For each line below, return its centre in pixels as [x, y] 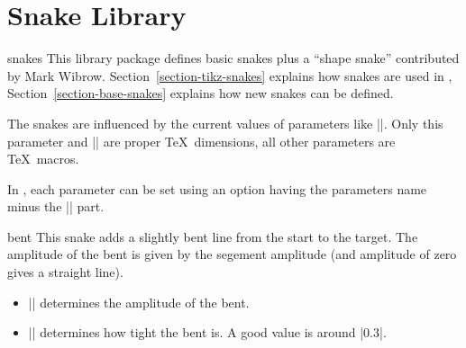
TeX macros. [43, 159]
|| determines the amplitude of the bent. [139, 302]
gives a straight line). [65, 272]
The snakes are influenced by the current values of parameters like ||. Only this [225, 123]
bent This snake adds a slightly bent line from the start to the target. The [213, 236]
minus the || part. [56, 206]
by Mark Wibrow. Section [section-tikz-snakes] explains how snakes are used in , [230, 75]
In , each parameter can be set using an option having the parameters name [217, 188]
